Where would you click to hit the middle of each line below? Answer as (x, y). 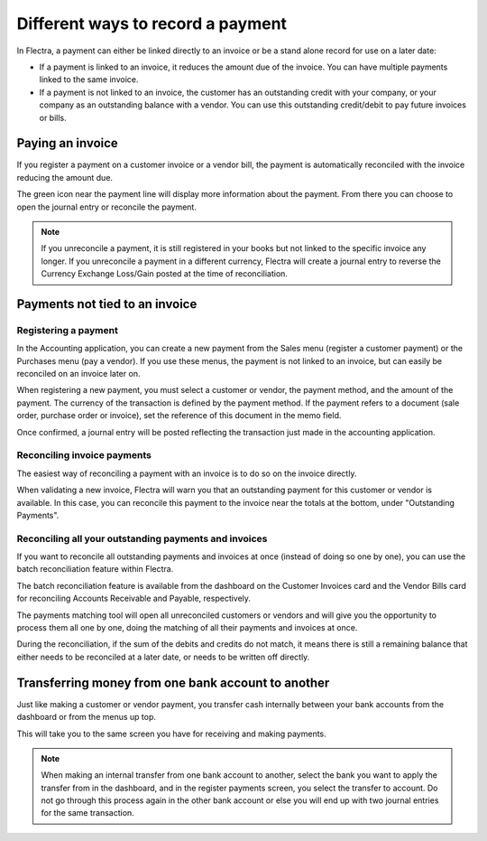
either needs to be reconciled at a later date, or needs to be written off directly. (163, 657)
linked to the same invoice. (89, 79)
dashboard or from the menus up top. (87, 717)
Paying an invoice (68, 143)
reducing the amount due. (64, 177)
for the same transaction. (87, 813)
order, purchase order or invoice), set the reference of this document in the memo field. (179, 416)
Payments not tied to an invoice (107, 304)
